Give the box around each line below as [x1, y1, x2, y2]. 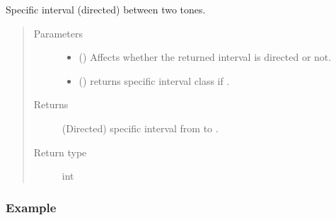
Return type [33, 144, 87, 159]
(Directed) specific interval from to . [62, 120, 219, 135]
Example [6, 198, 57, 216]
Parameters [33, 25, 83, 40]
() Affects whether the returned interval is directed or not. [79, 50, 332, 64]
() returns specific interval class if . [79, 73, 230, 88]
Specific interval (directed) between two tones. [6, 2, 206, 16]
